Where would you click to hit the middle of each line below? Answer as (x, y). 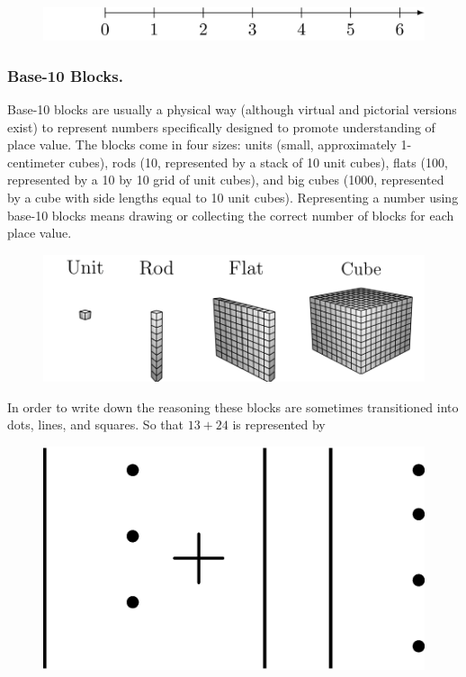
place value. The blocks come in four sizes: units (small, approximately (202, 144)
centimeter (36, 162)
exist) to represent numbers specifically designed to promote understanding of (221, 126)
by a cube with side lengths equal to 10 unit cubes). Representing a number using (233, 198)
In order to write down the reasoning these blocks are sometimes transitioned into (233, 406)
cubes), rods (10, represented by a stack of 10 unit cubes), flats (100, (258, 162)
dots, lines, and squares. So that (95, 424)
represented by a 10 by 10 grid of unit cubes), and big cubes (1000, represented (226, 180)
